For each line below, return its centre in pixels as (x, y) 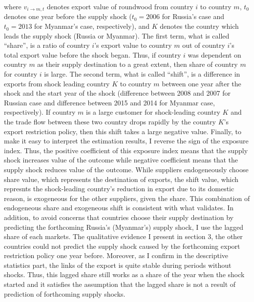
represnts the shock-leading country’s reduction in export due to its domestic (119, 189)
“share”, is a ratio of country (47, 45)
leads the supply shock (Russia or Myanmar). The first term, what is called (117, 35)
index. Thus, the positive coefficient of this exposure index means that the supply (126, 150)
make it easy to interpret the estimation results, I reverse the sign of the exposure (126, 141)
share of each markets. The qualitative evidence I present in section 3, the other (123, 236)
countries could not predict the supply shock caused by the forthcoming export (122, 246)
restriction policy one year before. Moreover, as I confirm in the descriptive (116, 255)
